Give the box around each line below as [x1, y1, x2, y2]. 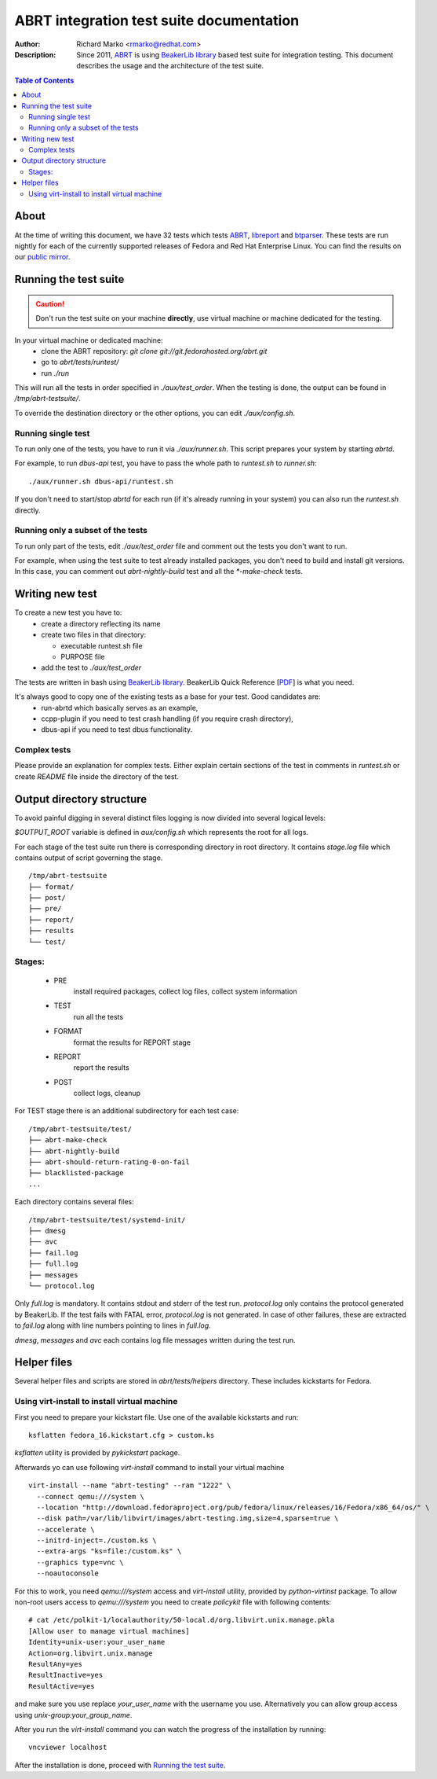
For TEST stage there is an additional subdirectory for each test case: [14, 1106, 239, 1116]
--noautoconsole [36, 1569, 100, 1578]
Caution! [35, 299, 65, 308]
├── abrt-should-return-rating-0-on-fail [28, 1158, 190, 1167]
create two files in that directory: [41, 630, 147, 640]
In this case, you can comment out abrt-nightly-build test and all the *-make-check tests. [14, 567, 304, 576]
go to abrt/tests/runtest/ [41, 358, 119, 367]
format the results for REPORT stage [73, 1038, 191, 1047]
